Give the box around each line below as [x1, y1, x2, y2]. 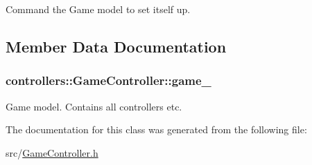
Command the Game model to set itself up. [6, 2, 191, 16]
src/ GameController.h [6, 145, 98, 159]
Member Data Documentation [6, 35, 227, 57]
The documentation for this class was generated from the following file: [6, 122, 307, 137]
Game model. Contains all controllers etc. [6, 99, 182, 113]
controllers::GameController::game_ [6, 72, 211, 89]
